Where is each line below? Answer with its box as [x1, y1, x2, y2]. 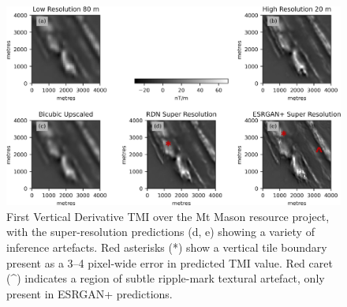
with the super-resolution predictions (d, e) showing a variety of [6, 223, 315, 240]
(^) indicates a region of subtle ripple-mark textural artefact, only [6, 270, 325, 286]
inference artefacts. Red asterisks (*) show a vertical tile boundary [6, 238, 327, 255]
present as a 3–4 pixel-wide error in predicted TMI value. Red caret [6, 254, 333, 271]
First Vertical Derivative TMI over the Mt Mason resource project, [6, 208, 330, 224]
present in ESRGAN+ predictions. [6, 285, 173, 301]
